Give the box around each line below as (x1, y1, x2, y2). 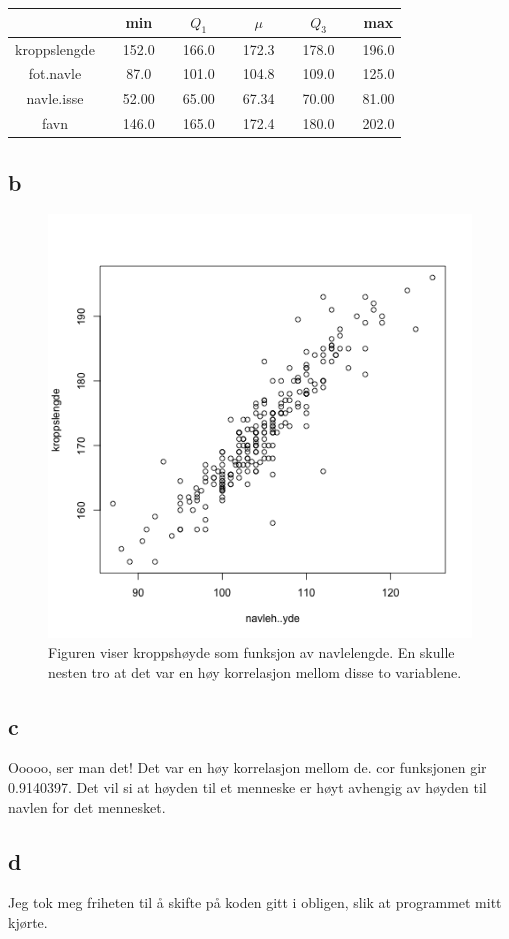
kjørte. (8, 911, 48, 932)
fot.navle (28, 63, 82, 84)
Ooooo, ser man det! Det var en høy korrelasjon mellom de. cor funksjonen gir (8, 757, 487, 778)
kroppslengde (15, 38, 95, 59)
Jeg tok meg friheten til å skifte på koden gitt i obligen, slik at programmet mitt (8, 892, 502, 913)
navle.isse (26, 88, 84, 109)
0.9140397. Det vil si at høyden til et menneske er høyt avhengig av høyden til (8, 776, 487, 797)
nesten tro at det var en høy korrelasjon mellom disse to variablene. (48, 661, 462, 682)
